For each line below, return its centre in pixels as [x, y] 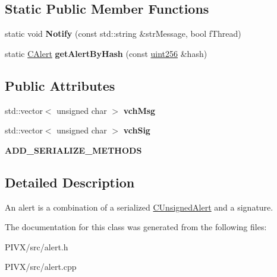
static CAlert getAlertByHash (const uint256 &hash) [106, 53]
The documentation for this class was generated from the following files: [136, 227]
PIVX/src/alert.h [37, 246]
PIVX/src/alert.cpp [41, 267]
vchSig [137, 130]
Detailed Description [70, 182]
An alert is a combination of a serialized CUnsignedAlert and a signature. [139, 207]
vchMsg [139, 110]
